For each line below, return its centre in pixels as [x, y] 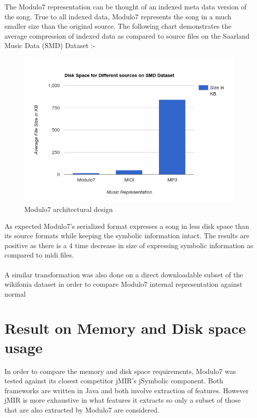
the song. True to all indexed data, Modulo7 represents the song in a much [118, 16]
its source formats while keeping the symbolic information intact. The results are [127, 235]
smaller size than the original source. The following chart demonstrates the [118, 26]
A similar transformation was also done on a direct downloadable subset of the [124, 274]
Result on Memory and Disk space [125, 328]
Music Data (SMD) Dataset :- [50, 45]
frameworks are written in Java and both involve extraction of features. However [127, 390]
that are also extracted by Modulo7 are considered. [82, 410]
